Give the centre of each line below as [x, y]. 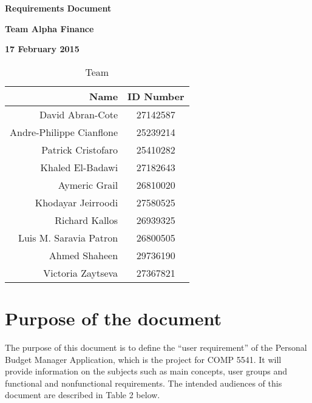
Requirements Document [58, 8]
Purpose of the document [113, 318]
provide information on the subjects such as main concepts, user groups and [146, 371]
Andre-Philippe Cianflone [64, 132]
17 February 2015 [42, 49]
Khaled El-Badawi [79, 167]
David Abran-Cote [79, 114]
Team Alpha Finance [49, 28]
